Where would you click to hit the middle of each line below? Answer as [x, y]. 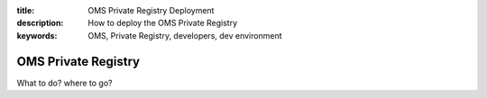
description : [40, 23]
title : [26, 10]
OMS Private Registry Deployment [151, 10]
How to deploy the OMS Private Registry [163, 23]
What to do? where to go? [64, 83]
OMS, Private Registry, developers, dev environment [185, 35]
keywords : [37, 35]
